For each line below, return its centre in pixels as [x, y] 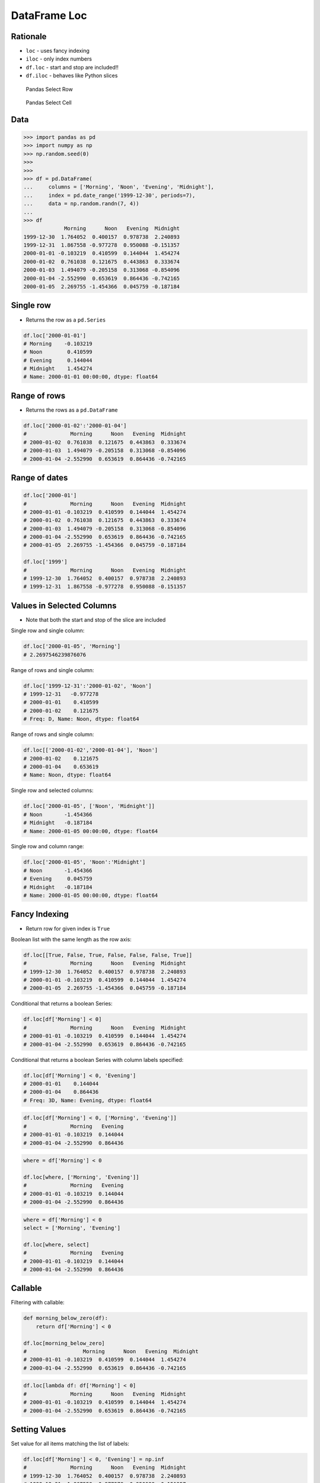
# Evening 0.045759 [58, 879]
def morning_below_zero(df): [66, 1318]
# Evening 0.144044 [58, 360]
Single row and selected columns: [52, 790]
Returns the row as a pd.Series [66, 320]
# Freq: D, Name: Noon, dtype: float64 [81, 719]
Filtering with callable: [38, 1303]
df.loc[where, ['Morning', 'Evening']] [81, 1177]
